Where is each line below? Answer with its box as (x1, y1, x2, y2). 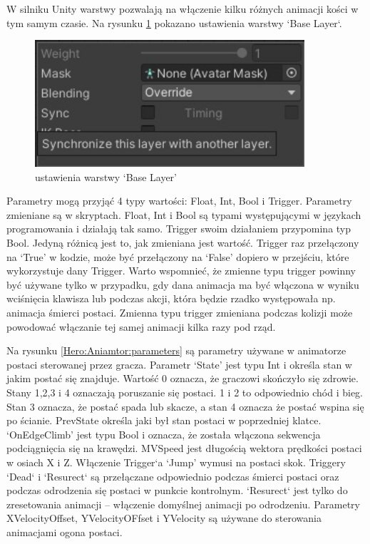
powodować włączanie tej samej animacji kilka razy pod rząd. (6, 319, 276, 334)
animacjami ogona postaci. (6, 524, 123, 539)
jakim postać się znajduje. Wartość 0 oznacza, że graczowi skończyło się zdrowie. (6, 371, 359, 386)
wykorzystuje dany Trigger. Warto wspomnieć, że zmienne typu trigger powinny (6, 263, 356, 278)
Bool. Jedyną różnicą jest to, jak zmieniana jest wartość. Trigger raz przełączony (6, 235, 359, 250)
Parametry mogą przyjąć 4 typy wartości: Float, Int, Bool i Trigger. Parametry (6, 193, 352, 208)
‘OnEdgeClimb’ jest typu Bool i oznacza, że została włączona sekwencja (6, 426, 321, 441)
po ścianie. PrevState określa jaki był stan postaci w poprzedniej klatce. (6, 413, 322, 428)
